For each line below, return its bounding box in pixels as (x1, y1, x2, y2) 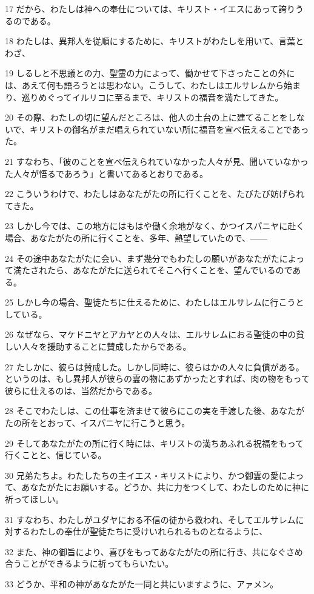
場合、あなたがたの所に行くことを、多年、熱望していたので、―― (5, 231, 268, 244)
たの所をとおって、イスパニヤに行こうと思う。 (5, 416, 190, 429)
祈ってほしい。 (5, 493, 64, 505)
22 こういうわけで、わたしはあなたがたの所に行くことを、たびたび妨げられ (5, 187, 305, 200)
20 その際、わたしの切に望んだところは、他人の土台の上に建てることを (5, 111, 288, 124)
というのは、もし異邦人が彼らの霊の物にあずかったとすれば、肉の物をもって (5, 372, 310, 385)
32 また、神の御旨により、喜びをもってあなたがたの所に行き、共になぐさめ (5, 545, 303, 558)
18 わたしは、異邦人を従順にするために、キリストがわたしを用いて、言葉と (5, 35, 304, 47)
